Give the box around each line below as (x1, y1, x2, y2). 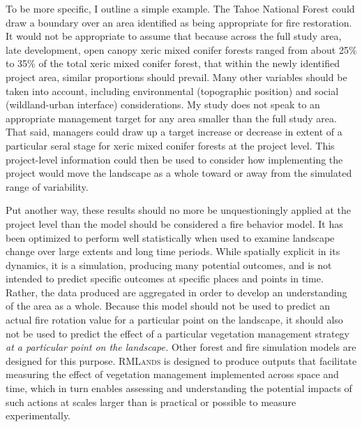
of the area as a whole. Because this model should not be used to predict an (6, 298, 330, 313)
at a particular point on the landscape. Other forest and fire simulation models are (6, 340, 356, 354)
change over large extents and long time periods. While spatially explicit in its (6, 244, 340, 259)
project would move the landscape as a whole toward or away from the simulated (6, 166, 352, 180)
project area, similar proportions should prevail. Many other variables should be (6, 69, 347, 84)
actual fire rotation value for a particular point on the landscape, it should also (6, 312, 343, 327)
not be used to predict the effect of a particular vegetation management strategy (6, 326, 349, 340)
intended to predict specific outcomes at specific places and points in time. (6, 271, 324, 286)
